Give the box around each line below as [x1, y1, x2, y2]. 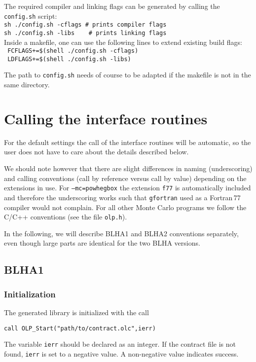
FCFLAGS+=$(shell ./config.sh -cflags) [7, 47, 139, 55]
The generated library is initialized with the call [4, 307, 149, 317]
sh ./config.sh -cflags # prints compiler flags [4, 21, 167, 29]
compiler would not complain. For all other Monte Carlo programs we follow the [4, 202, 247, 212]
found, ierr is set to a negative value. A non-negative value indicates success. [4, 348, 239, 359]
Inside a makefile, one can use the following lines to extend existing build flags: [4, 36, 242, 47]
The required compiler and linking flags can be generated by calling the [4, 1, 220, 11]
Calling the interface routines [4, 108, 208, 128]
